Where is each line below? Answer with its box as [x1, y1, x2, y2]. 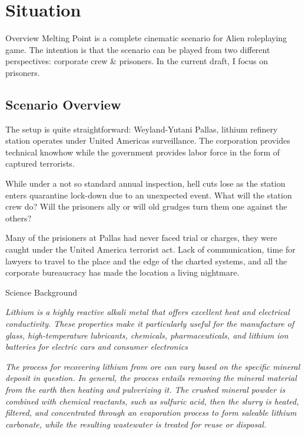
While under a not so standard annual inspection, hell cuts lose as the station [5, 177, 286, 190]
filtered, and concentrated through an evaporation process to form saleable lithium [5, 406, 297, 419]
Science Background [5, 286, 77, 298]
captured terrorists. [5, 157, 75, 170]
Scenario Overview [5, 95, 121, 113]
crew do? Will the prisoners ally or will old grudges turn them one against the [5, 200, 287, 213]
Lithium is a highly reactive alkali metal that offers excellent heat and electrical [5, 306, 290, 318]
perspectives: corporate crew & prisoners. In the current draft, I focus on [5, 55, 268, 67]
